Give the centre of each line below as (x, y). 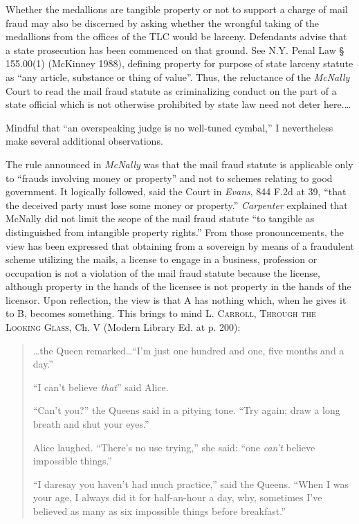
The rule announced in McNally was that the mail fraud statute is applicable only (179, 164)
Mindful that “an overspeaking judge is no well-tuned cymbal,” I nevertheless (169, 127)
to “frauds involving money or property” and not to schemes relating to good (169, 178)
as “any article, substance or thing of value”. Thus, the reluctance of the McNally (178, 76)
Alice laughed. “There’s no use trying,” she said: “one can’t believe (174, 447)
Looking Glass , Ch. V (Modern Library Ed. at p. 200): (123, 327)
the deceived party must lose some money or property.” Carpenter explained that (177, 205)
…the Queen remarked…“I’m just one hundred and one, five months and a (188, 350)
